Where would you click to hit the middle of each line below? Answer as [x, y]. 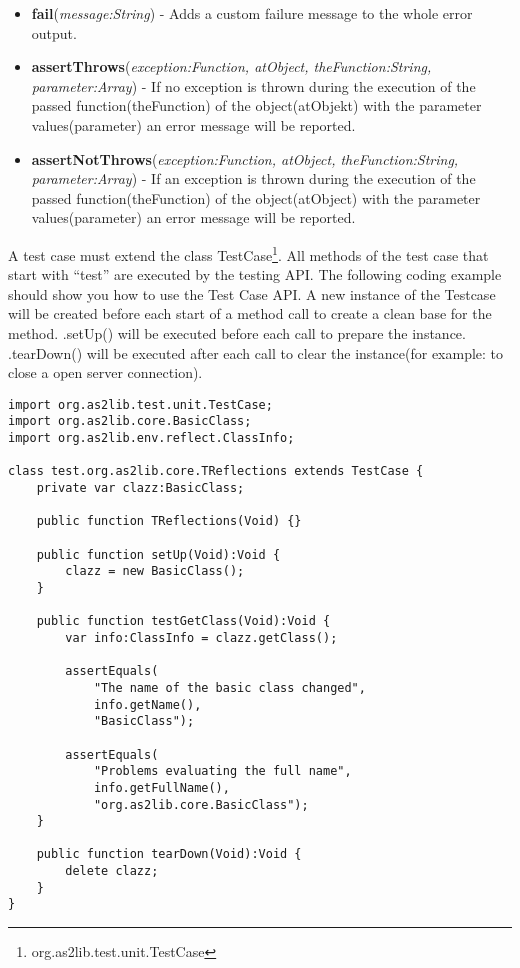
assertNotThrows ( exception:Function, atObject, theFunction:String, [245, 158]
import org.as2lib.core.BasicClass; [130, 421]
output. [54, 32]
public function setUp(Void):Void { [158, 554]
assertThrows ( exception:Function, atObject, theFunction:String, [231, 66]
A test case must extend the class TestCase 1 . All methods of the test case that [248, 253]
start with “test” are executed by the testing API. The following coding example [255, 274]
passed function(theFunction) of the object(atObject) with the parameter [256, 197]
